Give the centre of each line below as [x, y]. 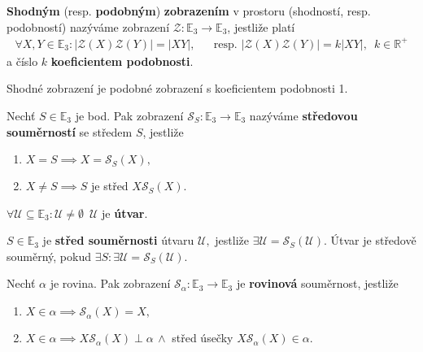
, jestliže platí [261, 26]
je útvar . [125, 213]
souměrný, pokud [49, 256]
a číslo [22, 61]
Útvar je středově [373, 240]
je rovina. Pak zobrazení [110, 283]
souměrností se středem [70, 131]
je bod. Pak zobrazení [129, 115]
